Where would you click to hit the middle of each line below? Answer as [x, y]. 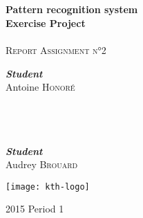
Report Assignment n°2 [56, 49]
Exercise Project [46, 22]
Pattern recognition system [72, 9]
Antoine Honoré [40, 87]
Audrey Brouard [42, 164]
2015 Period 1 [35, 209]
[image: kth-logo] [48, 187]
